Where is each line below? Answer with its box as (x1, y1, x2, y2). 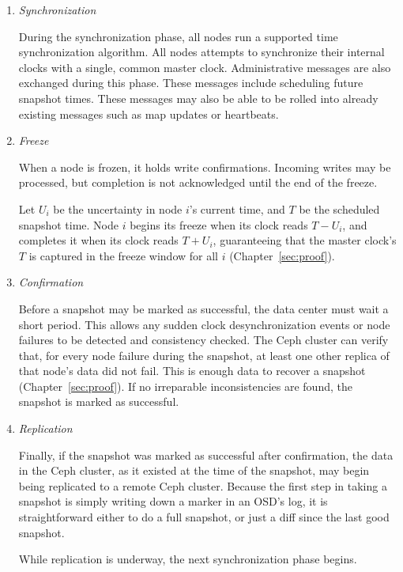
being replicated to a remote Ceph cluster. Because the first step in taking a (18, 477, 387, 494)
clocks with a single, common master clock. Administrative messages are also (18, 59, 391, 75)
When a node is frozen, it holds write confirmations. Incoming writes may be (18, 158, 391, 175)
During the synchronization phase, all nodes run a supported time (18, 28, 338, 44)
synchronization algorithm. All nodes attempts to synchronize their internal (18, 44, 385, 60)
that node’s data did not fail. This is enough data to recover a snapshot (18, 362, 366, 379)
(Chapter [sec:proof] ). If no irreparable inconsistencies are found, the (18, 377, 352, 394)
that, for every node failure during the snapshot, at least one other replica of (18, 347, 390, 363)
